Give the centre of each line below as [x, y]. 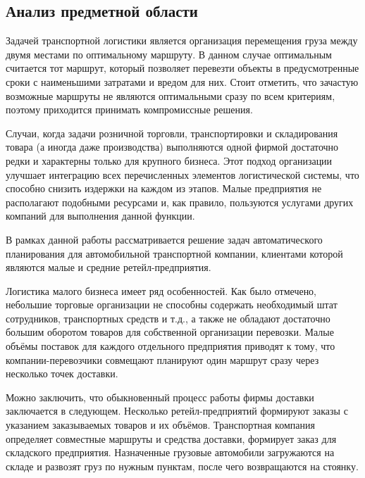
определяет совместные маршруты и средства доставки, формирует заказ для [171, 438]
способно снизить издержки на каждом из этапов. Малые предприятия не [164, 188]
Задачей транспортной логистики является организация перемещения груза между [182, 40]
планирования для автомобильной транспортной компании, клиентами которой [174, 253]
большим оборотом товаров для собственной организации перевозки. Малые [170, 332]
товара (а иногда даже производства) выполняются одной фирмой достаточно [172, 147]
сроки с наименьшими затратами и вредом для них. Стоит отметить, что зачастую [182, 81]
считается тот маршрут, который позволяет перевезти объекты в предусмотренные [182, 68]
